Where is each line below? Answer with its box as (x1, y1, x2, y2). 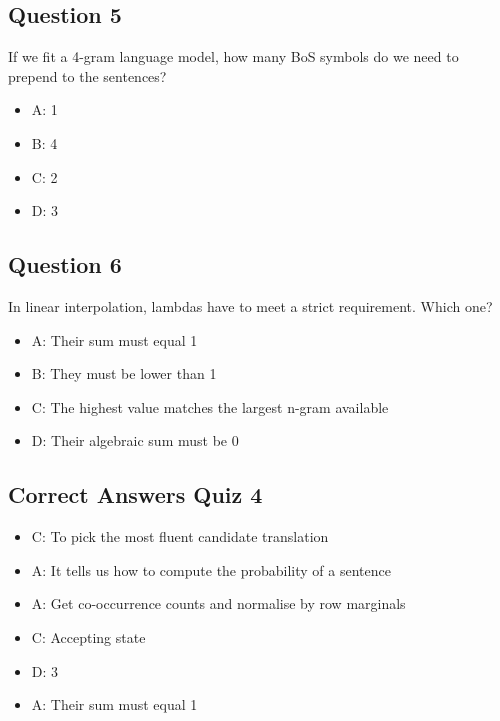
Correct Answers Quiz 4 (8, 479, 263, 510)
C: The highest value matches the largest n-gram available (31, 396, 389, 417)
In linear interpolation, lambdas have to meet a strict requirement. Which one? (8, 295, 493, 316)
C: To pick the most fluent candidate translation (31, 526, 329, 547)
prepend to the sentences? (8, 65, 167, 86)
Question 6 (8, 249, 122, 280)
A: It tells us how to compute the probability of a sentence (31, 559, 391, 580)
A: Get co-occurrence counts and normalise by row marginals (31, 593, 406, 614)
